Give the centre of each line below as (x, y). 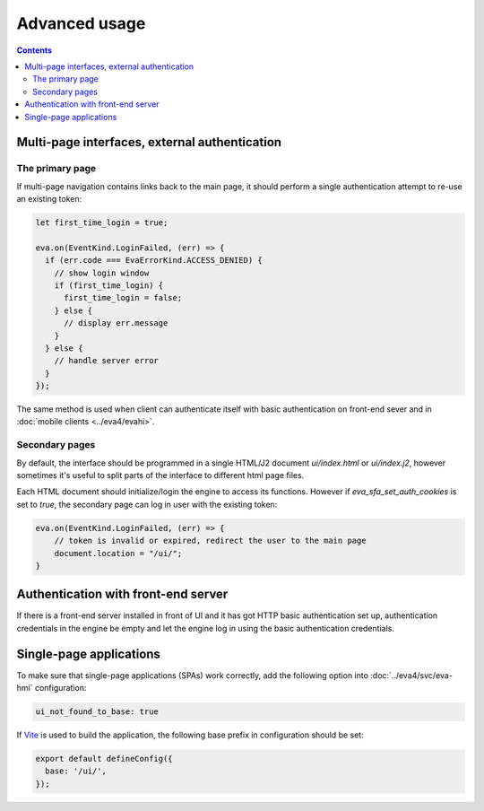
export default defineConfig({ (104, 759)
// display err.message (116, 323)
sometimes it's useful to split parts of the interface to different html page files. (160, 475)
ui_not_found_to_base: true (97, 712)
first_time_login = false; (123, 298)
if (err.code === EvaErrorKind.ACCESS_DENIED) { (154, 261)
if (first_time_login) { (109, 285)
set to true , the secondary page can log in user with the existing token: (147, 504)
